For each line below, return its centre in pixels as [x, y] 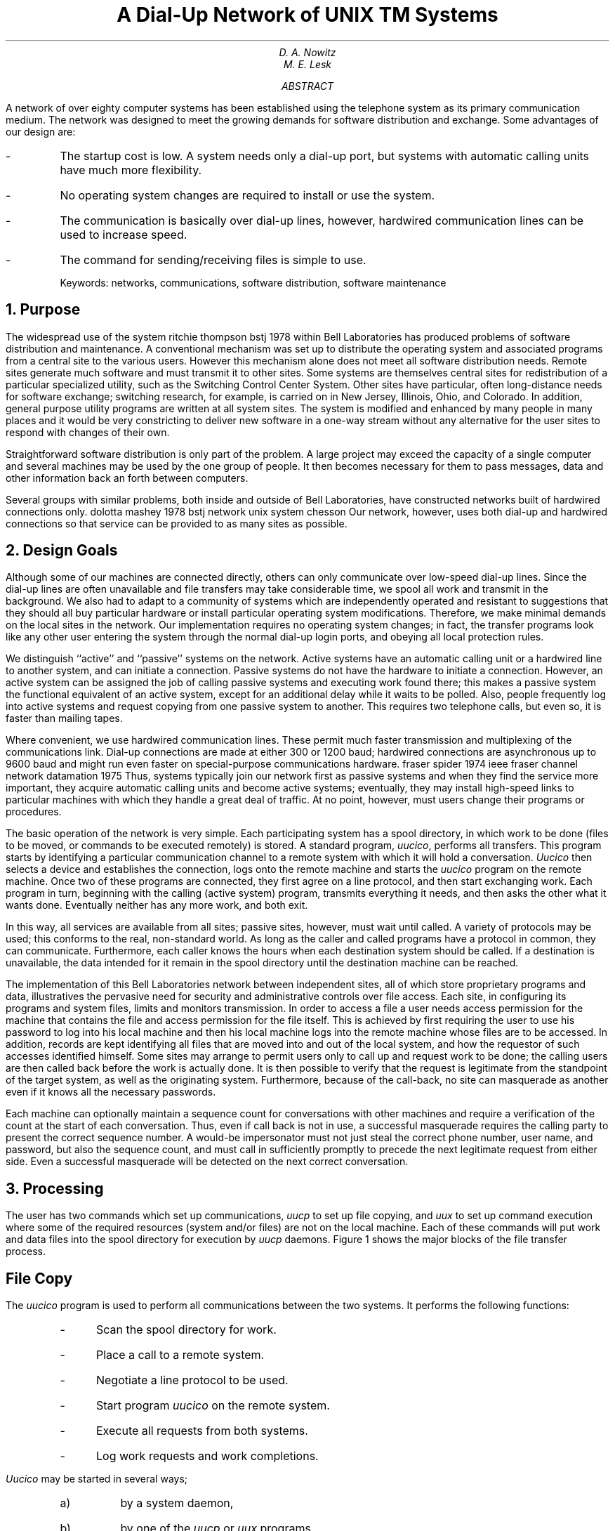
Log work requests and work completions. [207, 1456]
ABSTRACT [307, 86]
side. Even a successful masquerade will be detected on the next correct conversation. [207, 1162]
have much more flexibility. [131, 170]
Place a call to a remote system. [180, 1355]
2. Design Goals [62, 551]
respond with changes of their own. [88, 432]
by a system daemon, [177, 1503]
